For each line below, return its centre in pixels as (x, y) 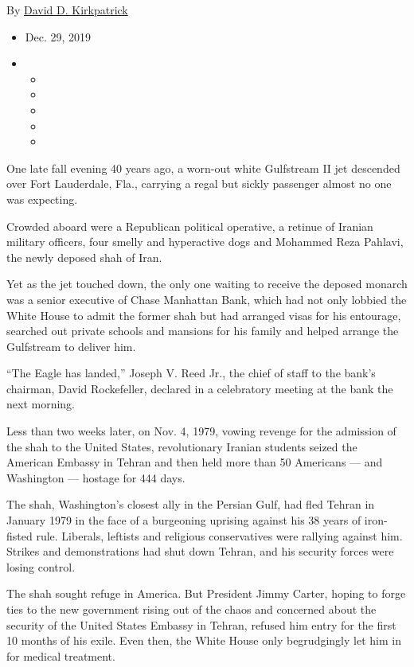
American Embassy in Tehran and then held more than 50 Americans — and (195, 462)
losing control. (41, 566)
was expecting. (42, 199)
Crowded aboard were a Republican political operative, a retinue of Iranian (190, 226)
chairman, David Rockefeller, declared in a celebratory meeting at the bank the (200, 388)
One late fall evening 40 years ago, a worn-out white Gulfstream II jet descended (203, 168)
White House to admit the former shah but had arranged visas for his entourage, (204, 315)
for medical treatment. (61, 655)
